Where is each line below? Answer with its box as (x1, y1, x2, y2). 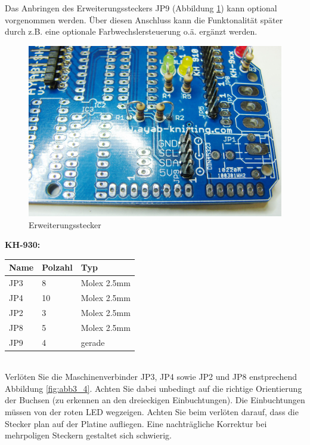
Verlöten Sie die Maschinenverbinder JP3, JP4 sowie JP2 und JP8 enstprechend (5, 370, 297, 383)
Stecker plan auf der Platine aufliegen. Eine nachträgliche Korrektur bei (5, 417, 267, 429)
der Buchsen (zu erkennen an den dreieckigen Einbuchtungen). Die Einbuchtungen (5, 394, 305, 406)
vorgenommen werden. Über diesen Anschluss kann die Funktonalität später (5, 13, 283, 26)
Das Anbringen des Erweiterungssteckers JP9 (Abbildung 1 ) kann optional (5, 2, 277, 14)
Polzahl (42, 261, 73, 274)
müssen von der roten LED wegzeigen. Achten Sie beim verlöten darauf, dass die (5, 406, 299, 418)
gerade (80, 336, 105, 348)
